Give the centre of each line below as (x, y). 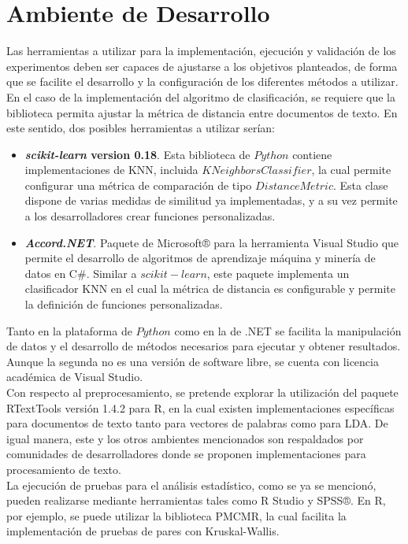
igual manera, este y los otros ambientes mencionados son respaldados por (185, 438)
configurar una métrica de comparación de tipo (138, 185)
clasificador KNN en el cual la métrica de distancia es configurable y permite (210, 289)
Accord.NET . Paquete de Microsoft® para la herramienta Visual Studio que (212, 242)
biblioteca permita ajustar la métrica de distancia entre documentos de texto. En (202, 112)
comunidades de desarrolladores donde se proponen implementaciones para (186, 454)
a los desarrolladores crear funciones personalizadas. (150, 216)
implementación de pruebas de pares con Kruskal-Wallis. (143, 531)
